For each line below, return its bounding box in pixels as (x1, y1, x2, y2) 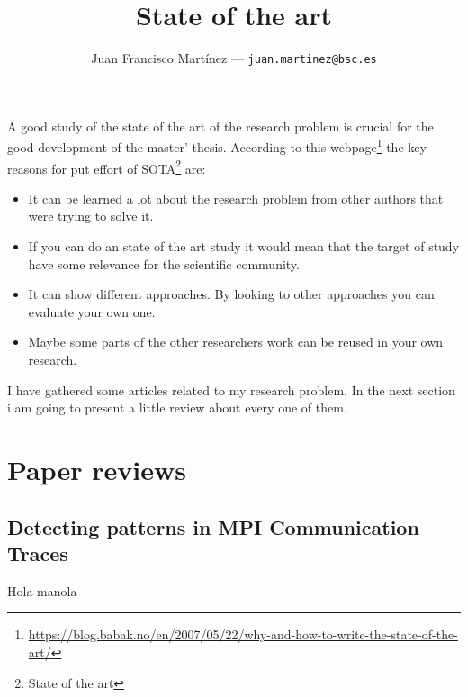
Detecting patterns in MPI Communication (7, 512, 419, 540)
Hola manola (7, 581, 77, 600)
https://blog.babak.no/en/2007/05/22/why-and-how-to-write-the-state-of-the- (28, 625, 458, 644)
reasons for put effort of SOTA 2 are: (7, 156, 206, 177)
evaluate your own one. (28, 302, 156, 321)
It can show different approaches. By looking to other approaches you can (28, 285, 435, 303)
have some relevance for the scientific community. (28, 254, 300, 273)
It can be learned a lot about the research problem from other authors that (28, 188, 444, 207)
